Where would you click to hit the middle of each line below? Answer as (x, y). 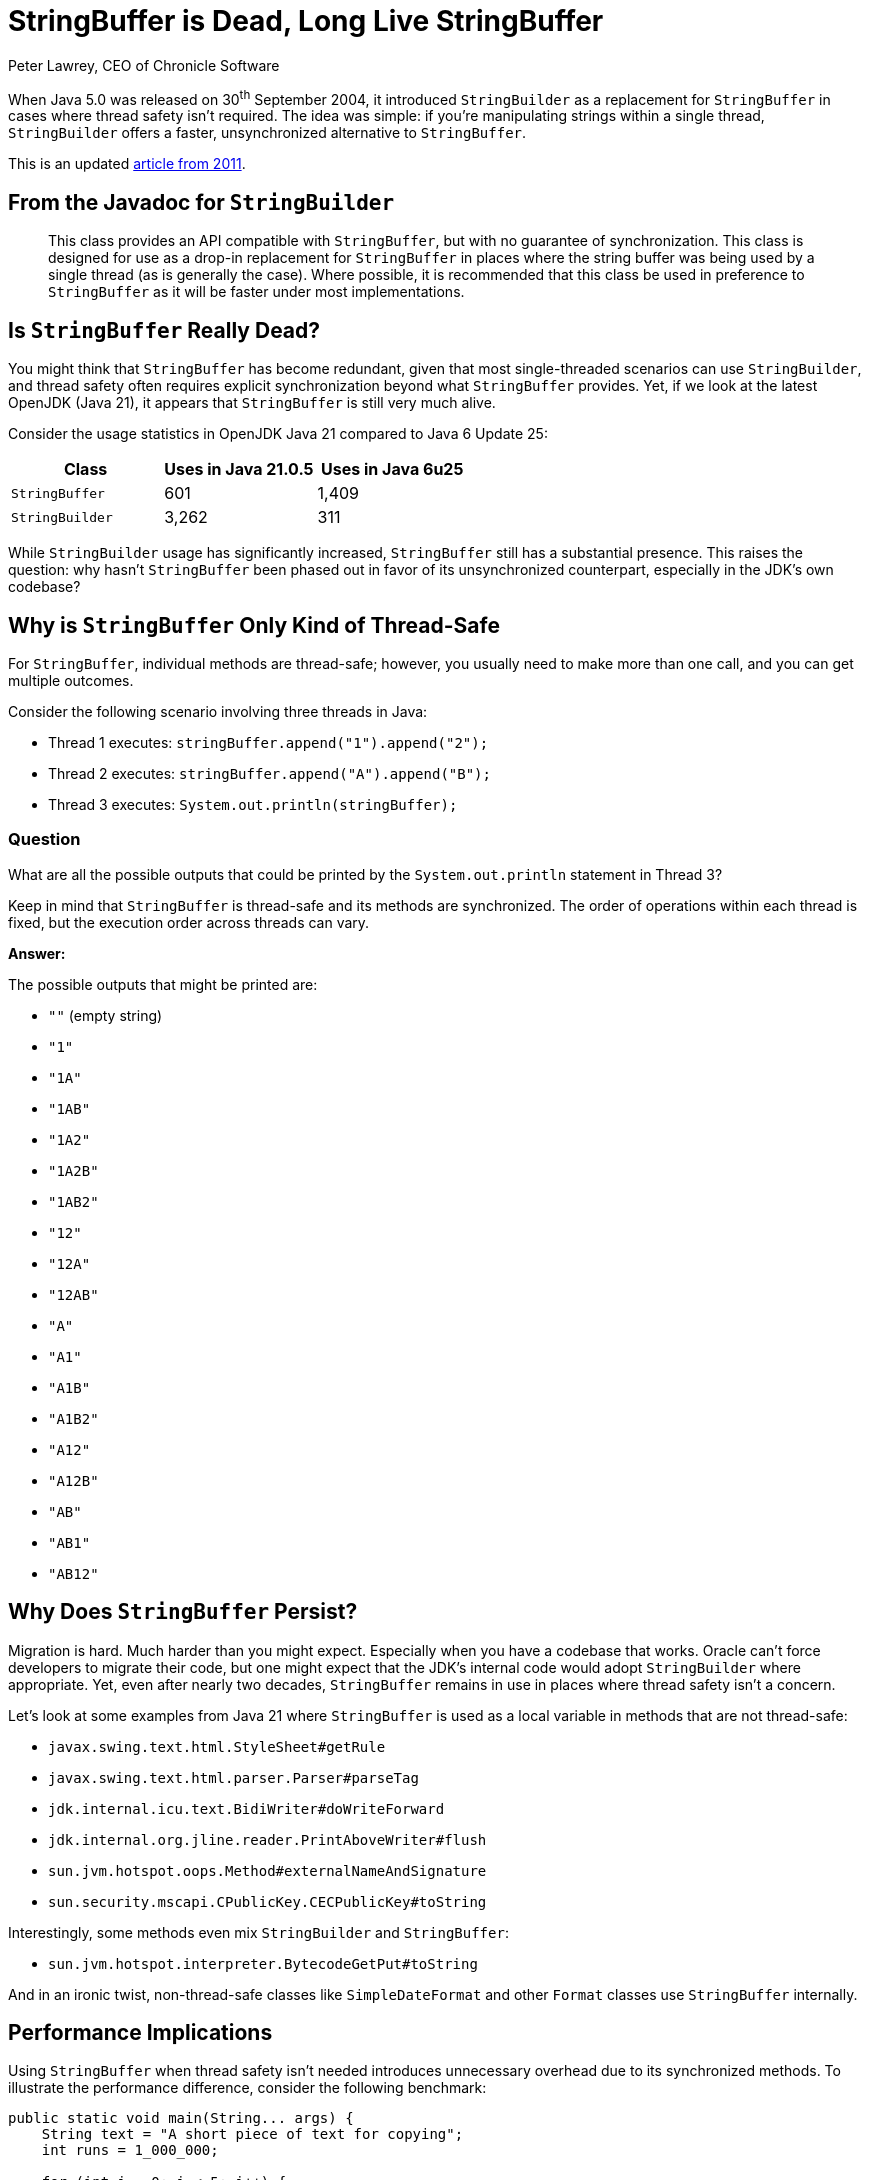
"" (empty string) (105, 1015)
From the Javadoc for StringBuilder (201, 202)
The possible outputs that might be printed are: (163, 984)
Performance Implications (140, 2032)
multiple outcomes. (71, 680)
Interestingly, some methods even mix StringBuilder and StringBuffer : (258, 1932)
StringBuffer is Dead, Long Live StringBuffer (306, 21)
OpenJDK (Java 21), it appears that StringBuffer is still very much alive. (252, 403)
